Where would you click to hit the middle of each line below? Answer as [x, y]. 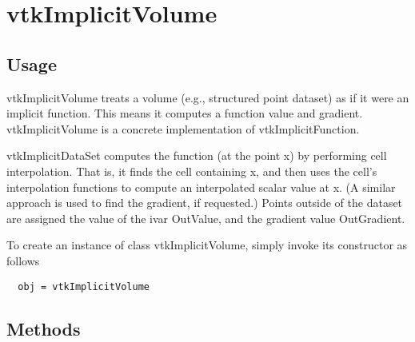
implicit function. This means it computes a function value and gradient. [185, 113]
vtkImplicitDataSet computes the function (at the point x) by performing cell [197, 155]
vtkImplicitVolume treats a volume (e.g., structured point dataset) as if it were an [208, 97]
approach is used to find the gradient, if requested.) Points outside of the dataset [205, 203]
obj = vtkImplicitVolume [84, 286]
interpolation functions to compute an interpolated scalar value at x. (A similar [201, 187]
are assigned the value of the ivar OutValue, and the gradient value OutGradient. [206, 218]
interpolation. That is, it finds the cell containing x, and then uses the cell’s [192, 171]
